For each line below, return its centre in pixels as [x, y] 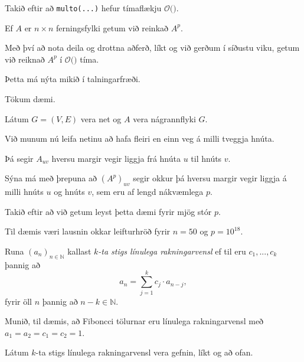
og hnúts [69, 192]
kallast [79, 251]
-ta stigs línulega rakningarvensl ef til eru [172, 251]
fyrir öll [18, 301]
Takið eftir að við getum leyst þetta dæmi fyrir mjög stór [108, 211]
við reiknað [25, 59]
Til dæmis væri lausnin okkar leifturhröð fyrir [88, 231]
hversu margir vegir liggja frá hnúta [116, 158]
